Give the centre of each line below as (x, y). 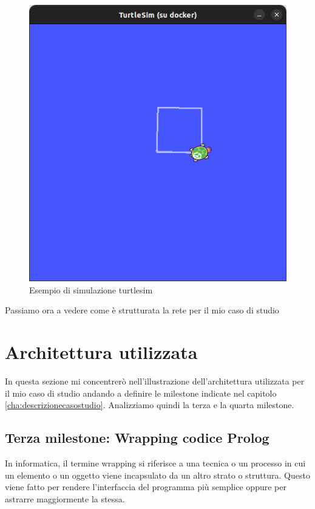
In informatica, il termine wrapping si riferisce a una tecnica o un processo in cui (155, 463)
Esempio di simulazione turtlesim (91, 289)
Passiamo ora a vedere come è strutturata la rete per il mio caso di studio (142, 310)
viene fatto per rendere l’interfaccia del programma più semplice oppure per (146, 487)
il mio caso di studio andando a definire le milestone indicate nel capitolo (141, 393)
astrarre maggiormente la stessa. (65, 498)
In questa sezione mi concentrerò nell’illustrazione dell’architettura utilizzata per (155, 381)
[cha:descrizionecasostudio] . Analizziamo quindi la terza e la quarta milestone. (150, 405)
